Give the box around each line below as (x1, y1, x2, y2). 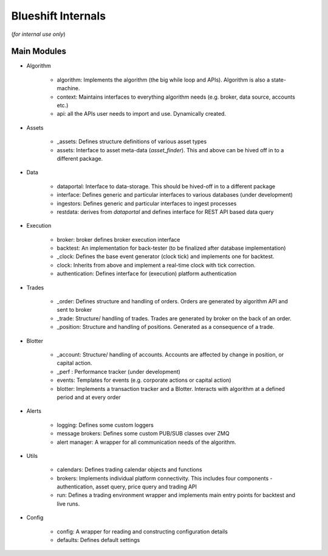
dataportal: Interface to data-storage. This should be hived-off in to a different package (56, 183, 276, 190)
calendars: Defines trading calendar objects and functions (56, 466, 203, 473)
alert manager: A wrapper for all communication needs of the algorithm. (56, 438, 236, 446)
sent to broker (56, 306, 92, 314)
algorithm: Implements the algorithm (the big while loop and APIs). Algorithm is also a (56, 76, 270, 83)
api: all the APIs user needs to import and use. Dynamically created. (56, 110, 227, 118)
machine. (56, 85, 80, 92)
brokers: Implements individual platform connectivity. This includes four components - (56, 474, 273, 482)
